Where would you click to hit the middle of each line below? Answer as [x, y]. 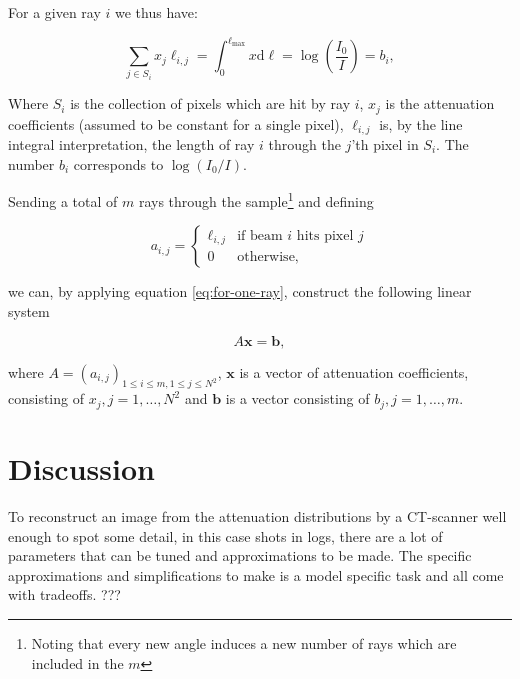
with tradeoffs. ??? [64, 594]
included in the [77, 662]
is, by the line [421, 123]
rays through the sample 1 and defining [256, 199]
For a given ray [54, 12]
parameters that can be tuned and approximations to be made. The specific [240, 555]
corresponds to [118, 163]
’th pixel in [385, 143]
